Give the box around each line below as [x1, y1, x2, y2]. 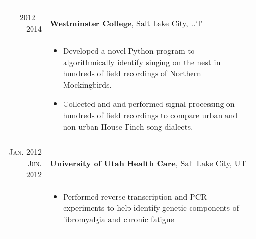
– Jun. [21, 157, 42, 169]
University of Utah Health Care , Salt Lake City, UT [50, 157, 247, 169]
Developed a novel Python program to [63, 45, 195, 56]
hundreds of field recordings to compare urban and [63, 109, 238, 121]
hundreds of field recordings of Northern [63, 68, 201, 79]
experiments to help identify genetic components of [63, 202, 239, 213]
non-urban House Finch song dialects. [63, 121, 193, 132]
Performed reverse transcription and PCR [63, 191, 207, 202]
